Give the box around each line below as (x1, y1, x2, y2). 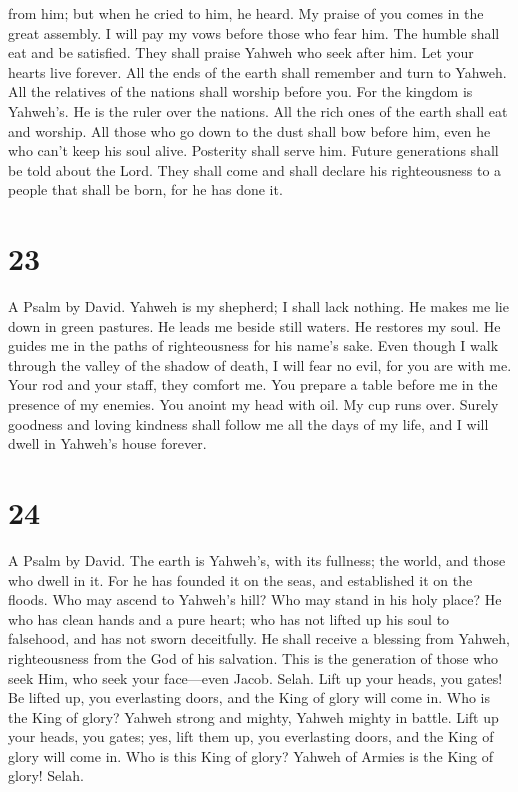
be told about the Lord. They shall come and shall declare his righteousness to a (8, 159, 502, 180)
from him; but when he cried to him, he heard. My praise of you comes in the (8, 3, 484, 23)
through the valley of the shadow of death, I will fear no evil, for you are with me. (8, 354, 512, 375)
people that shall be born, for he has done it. (8, 179, 283, 200)
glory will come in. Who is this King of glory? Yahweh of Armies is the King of (8, 745, 493, 766)
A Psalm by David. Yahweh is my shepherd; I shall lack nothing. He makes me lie (8, 296, 509, 317)
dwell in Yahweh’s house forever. (8, 433, 207, 454)
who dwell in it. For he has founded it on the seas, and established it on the (8, 569, 473, 590)
